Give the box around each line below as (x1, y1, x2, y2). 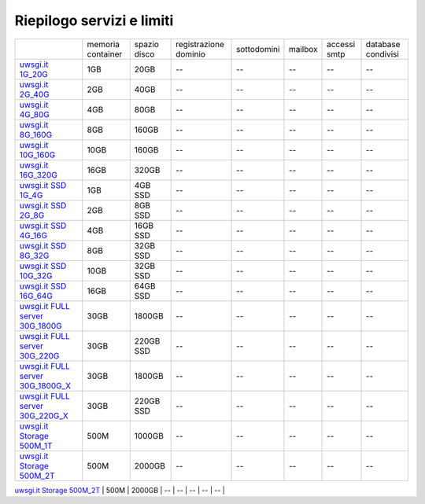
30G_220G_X (19, 410, 68, 421)
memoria (87, 39, 120, 50)
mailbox (288, 43, 318, 54)
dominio (176, 48, 206, 59)
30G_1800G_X (19, 380, 71, 391)
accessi (327, 39, 356, 50)
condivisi (365, 48, 399, 59)
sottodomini (236, 43, 280, 54)
